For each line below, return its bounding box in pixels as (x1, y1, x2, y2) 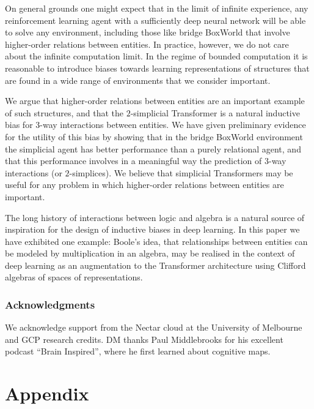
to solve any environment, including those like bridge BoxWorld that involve (5, 26, 290, 39)
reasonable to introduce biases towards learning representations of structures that (5, 61, 310, 74)
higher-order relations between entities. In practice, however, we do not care (5, 37, 289, 50)
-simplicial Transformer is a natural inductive (130, 106, 300, 119)
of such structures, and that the (5, 106, 123, 119)
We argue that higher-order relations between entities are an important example (5, 94, 305, 107)
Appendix (5, 381, 89, 406)
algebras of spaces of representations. (5, 271, 143, 283)
